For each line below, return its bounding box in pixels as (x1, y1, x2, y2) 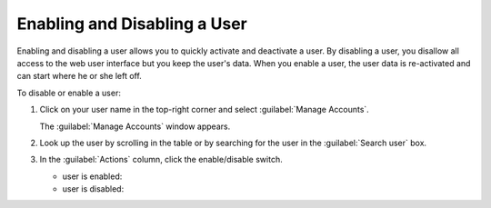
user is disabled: (62, 183, 125, 194)
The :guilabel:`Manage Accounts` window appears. (39, 121, 231, 132)
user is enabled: (62, 171, 123, 182)
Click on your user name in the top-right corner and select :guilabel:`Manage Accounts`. (39, 104, 370, 115)
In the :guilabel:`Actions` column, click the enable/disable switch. (39, 154, 283, 165)
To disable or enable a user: (16, 87, 122, 98)
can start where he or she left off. (16, 71, 143, 82)
